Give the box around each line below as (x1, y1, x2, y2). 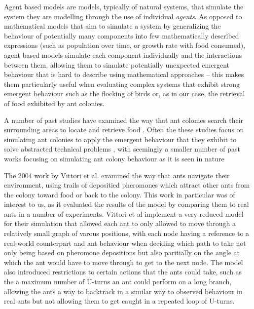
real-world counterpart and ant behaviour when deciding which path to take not (4, 237, 246, 248)
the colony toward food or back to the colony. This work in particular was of (4, 189, 235, 199)
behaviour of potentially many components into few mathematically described (4, 30, 239, 40)
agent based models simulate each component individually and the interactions (4, 49, 242, 60)
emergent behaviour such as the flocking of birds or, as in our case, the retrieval (4, 88, 245, 99)
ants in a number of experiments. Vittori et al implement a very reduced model (4, 208, 244, 219)
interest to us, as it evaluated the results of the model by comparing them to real (4, 199, 249, 209)
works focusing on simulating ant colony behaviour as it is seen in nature (4, 153, 224, 163)
